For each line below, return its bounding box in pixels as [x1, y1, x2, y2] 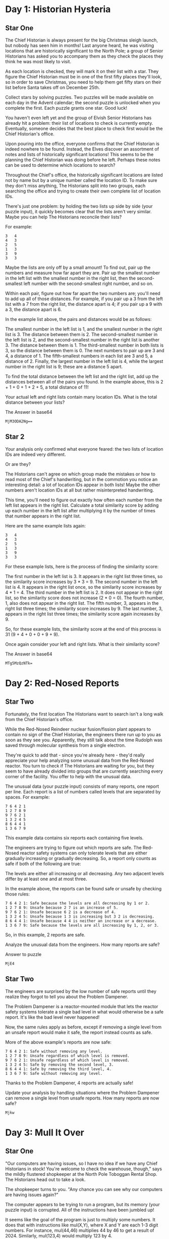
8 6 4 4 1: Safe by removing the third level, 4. [5, 1066, 112, 1072]
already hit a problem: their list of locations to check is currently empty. [5, 120, 153, 126]
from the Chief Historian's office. [5, 716, 74, 722]
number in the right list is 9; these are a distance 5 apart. [5, 364, 123, 369]
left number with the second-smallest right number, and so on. [23, 280, 154, 287]
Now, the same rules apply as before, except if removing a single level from [5, 1024, 162, 1030]
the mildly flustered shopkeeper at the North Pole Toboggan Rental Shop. [5, 1171, 157, 1177]
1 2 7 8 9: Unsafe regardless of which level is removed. [5, 1053, 130, 1058]
